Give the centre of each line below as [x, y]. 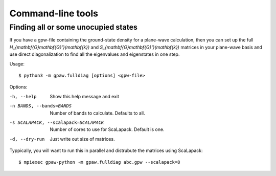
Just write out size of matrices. [82, 139]
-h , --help [23, 96]
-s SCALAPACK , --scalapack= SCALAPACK [57, 122]
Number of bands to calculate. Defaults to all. [97, 113]
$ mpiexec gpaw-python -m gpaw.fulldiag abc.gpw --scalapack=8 [99, 162]
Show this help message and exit [85, 96]
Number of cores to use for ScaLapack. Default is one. [107, 129]
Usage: [17, 63]
